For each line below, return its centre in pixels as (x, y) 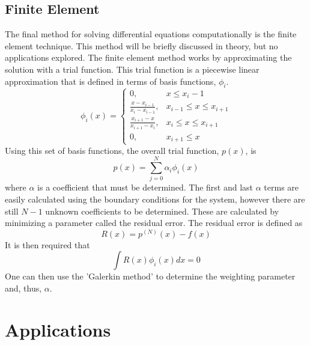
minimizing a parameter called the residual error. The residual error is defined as (154, 223)
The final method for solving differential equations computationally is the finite (151, 34)
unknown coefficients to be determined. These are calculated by (162, 211)
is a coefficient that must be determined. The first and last (145, 187)
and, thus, (23, 288)
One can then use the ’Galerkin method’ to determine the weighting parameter (150, 276)
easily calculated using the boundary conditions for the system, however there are (155, 199)
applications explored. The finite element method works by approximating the (148, 57)
